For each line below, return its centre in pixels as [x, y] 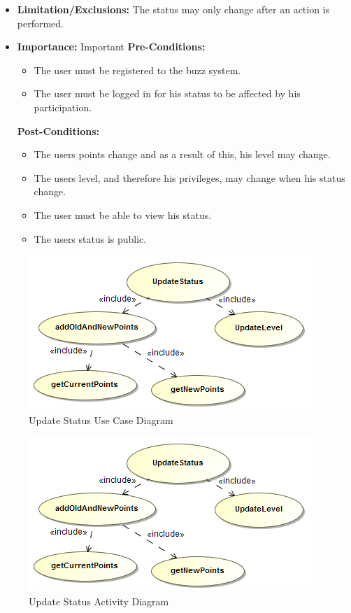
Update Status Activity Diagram [99, 601]
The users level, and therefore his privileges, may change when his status [189, 177]
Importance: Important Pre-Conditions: [111, 47]
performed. [41, 23]
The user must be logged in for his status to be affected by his [167, 93]
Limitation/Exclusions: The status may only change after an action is [173, 9]
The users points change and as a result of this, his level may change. [182, 154]
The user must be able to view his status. [123, 214]
